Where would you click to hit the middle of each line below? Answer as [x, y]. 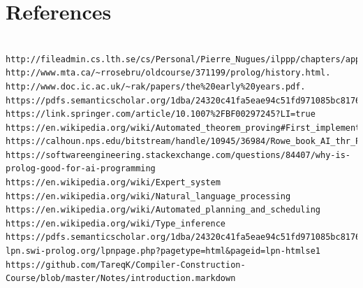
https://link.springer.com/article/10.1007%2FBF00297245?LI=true [161, 114]
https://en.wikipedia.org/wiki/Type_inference [116, 223]
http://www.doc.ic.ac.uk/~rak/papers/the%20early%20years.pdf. [156, 86]
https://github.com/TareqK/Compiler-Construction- [126, 265]
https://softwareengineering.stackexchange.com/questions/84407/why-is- [178, 155]
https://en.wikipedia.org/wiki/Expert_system [113, 183]
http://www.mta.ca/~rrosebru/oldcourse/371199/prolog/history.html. [168, 73]
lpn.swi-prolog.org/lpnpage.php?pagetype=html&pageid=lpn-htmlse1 [163, 251]
